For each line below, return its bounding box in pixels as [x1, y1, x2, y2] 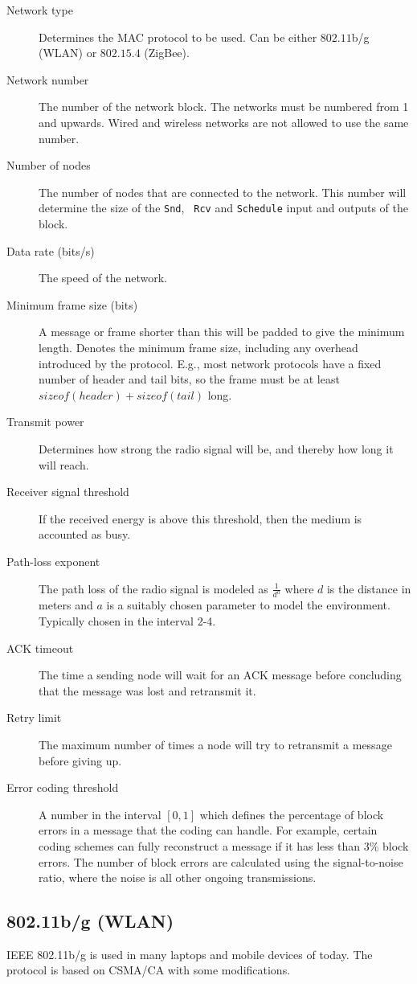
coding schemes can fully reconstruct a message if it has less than [39, 837, 361, 854]
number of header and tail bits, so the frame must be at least [39, 371, 340, 387]
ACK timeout [6, 639, 74, 656]
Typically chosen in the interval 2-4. [39, 612, 216, 629]
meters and [39, 597, 93, 613]
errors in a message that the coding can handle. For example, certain [39, 822, 378, 838]
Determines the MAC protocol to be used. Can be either [39, 28, 317, 45]
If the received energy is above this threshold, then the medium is [39, 510, 362, 527]
